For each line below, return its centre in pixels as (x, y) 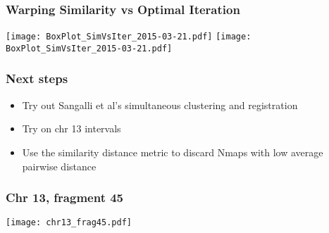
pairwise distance (59, 166)
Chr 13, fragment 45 (65, 197)
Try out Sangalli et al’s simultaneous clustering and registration (160, 105)
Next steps (37, 78)
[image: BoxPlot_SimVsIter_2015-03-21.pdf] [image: (129, 37)
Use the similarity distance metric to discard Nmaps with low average (173, 152)
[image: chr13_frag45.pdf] (69, 223)
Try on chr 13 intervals (72, 128)
